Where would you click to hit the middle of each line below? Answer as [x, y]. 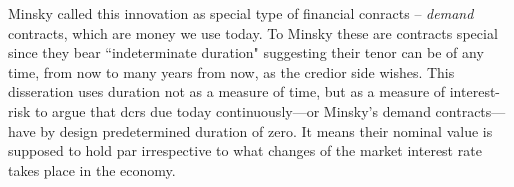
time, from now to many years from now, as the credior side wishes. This [231, 71]
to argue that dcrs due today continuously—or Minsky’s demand [232, 110]
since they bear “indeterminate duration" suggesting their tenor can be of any [246, 52]
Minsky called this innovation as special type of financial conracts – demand [241, 13]
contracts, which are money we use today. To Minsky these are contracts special [253, 32]
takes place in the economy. [92, 169]
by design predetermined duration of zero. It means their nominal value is [266, 130]
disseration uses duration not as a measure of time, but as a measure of [227, 91]
